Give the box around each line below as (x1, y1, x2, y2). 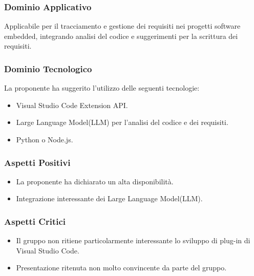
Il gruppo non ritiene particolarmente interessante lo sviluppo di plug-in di (16, 235, 250, 246)
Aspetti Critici (4, 215, 66, 227)
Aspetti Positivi (4, 156, 71, 168)
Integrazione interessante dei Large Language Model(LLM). (16, 193, 203, 204)
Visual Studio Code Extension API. (16, 99, 128, 110)
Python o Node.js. (16, 134, 73, 144)
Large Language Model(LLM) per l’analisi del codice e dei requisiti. (16, 117, 228, 128)
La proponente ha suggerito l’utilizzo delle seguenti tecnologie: (4, 82, 200, 93)
